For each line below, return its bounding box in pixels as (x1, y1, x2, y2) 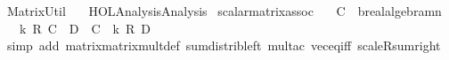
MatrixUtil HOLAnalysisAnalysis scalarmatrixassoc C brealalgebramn (6, 2, 442, 19)
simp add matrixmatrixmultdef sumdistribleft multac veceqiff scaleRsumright (6, 36, 441, 55)
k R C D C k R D (19, 19, 151, 37)
